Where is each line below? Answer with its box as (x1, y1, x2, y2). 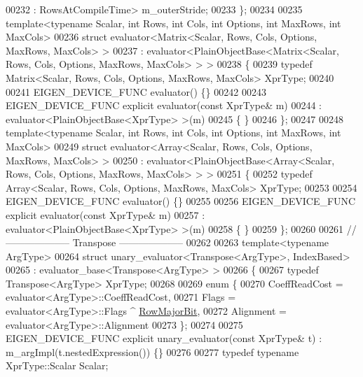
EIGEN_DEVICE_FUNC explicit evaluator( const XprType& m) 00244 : (6, 98, 322, 113)
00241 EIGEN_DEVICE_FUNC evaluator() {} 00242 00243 (6, 84, 266, 99)
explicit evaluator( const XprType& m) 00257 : (6, 207, 205, 222)
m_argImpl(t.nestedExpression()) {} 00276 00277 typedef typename (6, 344, 299, 359)
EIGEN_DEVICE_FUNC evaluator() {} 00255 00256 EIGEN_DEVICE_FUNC (6, 194, 356, 208)
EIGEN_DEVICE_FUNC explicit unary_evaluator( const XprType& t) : (6, 331, 322, 346)
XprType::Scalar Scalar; (6, 358, 109, 373)
